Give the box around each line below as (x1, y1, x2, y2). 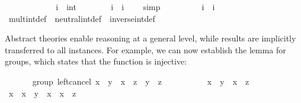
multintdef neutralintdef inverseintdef (8, 12, 155, 24)
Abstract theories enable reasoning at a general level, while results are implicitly (5, 32, 296, 44)
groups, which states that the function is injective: (5, 55, 187, 67)
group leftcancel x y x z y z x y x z (32, 75, 249, 87)
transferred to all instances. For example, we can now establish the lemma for (5, 43, 286, 56)
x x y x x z (8, 86, 76, 99)
